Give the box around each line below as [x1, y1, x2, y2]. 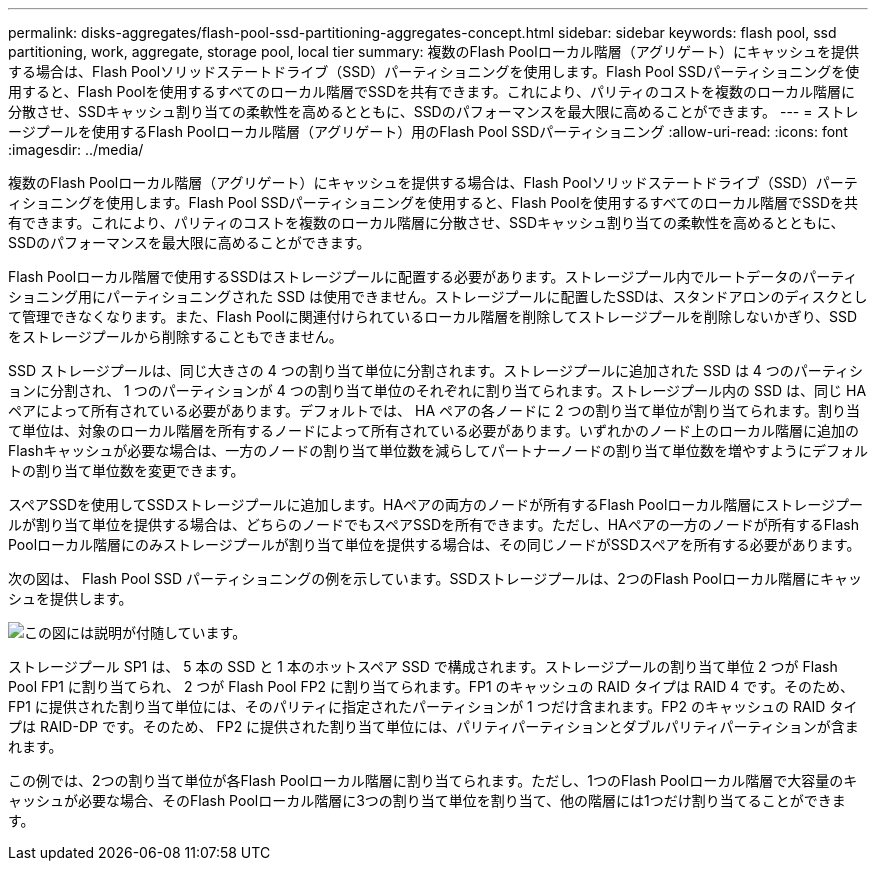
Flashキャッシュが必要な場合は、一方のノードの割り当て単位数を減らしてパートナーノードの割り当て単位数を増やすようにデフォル [8, 442, 868, 459]
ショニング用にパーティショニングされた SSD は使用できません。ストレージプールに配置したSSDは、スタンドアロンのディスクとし [8, 288, 868, 305]
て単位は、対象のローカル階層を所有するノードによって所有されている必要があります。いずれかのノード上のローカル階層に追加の [8, 422, 860, 439]
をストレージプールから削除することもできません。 [8, 328, 343, 345]
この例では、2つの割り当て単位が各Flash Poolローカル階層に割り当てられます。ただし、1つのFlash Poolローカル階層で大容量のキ [8, 772, 858, 789]
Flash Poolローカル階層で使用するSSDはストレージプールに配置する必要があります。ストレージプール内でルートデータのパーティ [8, 268, 858, 285]
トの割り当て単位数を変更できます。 [8, 462, 245, 479]
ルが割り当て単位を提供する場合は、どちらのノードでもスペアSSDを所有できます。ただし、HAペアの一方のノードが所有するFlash [8, 516, 859, 533]
